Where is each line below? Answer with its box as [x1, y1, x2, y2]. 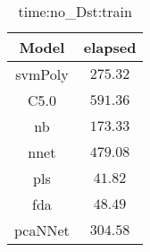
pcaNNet [14, 220, 70, 240]
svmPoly [15, 64, 69, 84]
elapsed [83, 37, 137, 57]
